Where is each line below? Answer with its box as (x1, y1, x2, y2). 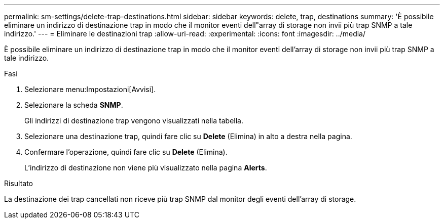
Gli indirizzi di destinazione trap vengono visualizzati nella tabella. (24, 116, 243, 125)
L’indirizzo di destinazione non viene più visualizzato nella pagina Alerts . (24, 163, 267, 172)
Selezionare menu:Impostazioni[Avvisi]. (24, 85, 156, 94)
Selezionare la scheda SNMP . (24, 101, 123, 109)
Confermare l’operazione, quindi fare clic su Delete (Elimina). (24, 148, 228, 156)
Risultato (4, 179, 33, 188)
